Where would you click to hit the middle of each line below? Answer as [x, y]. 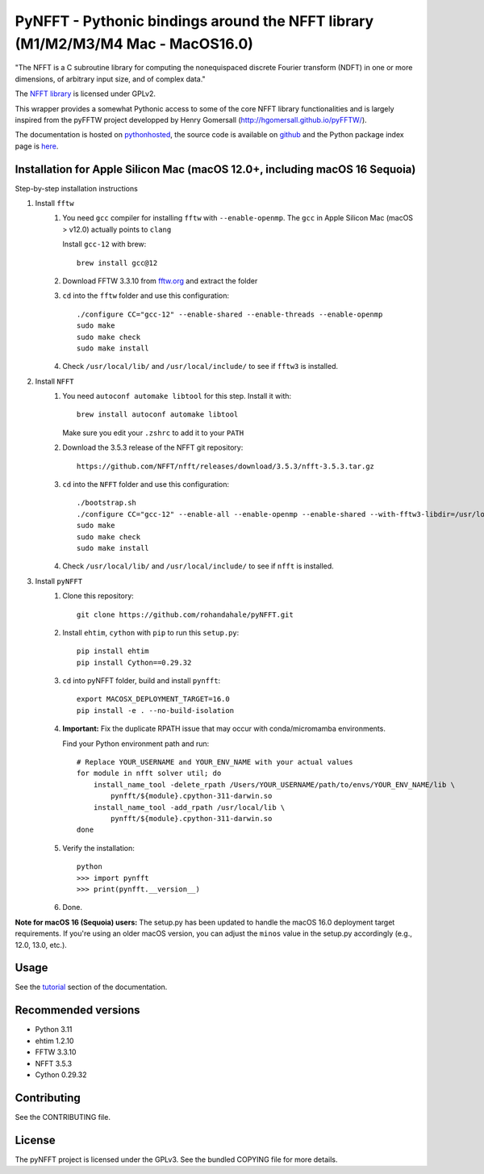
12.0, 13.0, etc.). [41, 945]
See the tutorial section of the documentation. [91, 987]
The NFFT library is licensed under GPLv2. [86, 94]
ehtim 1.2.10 [54, 1041]
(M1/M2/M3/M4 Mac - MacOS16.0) [134, 44]
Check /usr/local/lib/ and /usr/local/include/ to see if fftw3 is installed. [200, 367]
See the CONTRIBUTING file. [63, 1117]
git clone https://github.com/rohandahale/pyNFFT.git [185, 614]
